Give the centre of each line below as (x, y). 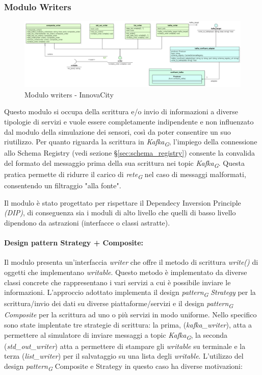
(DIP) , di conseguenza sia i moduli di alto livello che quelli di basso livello (120, 212)
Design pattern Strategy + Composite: (74, 243)
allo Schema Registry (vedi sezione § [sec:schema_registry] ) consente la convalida (130, 153)
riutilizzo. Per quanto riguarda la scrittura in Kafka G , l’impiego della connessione (131, 142)
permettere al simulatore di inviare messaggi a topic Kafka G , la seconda (116, 335)
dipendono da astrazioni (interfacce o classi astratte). (87, 222)
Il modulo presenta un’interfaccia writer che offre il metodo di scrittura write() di (131, 262)
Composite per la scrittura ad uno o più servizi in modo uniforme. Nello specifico (130, 315)
